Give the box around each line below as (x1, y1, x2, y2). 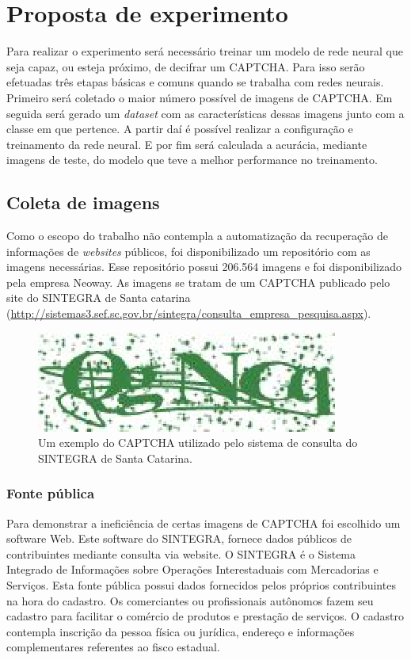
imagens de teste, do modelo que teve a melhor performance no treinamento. (6, 151, 378, 168)
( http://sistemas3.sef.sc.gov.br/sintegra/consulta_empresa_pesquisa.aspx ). (6, 305, 371, 322)
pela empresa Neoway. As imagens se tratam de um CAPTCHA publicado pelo (6, 273, 390, 290)
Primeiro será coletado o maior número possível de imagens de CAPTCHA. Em (6, 89, 393, 105)
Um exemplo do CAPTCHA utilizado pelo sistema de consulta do (38, 434, 358, 451)
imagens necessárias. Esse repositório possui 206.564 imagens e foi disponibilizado (6, 258, 401, 275)
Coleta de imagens (6, 190, 160, 215)
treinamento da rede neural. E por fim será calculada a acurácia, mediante (6, 135, 367, 152)
